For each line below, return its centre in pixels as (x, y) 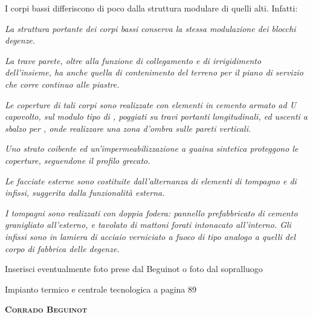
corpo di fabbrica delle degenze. (62, 248)
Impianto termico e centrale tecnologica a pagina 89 (101, 289)
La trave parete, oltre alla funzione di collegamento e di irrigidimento (133, 60)
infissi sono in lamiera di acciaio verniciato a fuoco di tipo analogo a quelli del (150, 236)
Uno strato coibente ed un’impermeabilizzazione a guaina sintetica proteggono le (152, 148)
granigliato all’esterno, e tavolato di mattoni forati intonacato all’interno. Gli (148, 225)
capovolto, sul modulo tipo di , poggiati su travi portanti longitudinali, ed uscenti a (156, 116)
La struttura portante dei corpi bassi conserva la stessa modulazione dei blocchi (150, 28)
